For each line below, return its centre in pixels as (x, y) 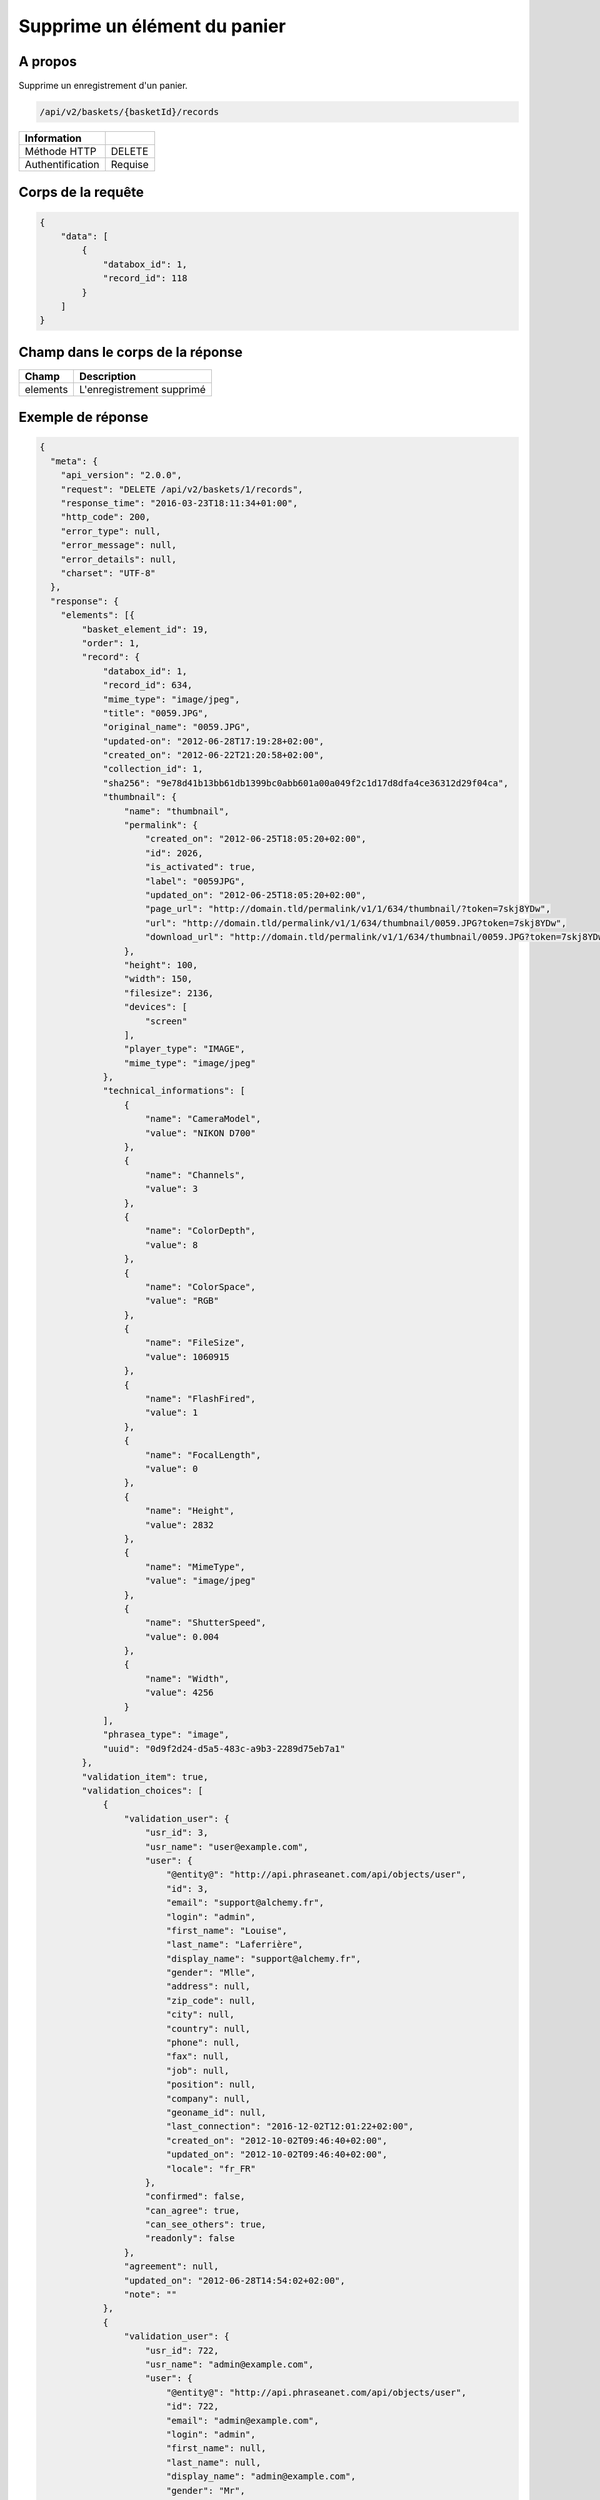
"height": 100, (161, 964)
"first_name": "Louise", (226, 1930)
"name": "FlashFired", (201, 1399)
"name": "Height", (190, 1511)
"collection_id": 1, (153, 769)
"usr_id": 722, (182, 2350)
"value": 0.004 (182, 1636)
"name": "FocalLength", (203, 1454)
